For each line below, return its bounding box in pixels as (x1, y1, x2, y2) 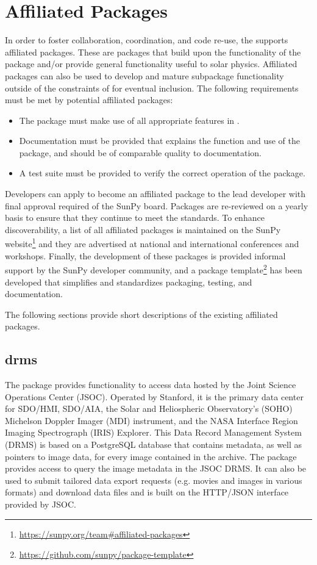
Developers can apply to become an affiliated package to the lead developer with (5, 187, 306, 200)
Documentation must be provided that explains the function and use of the (19, 134, 300, 147)
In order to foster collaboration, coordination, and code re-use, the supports (5, 34, 288, 46)
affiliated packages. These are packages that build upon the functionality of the (5, 45, 301, 58)
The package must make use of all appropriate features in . (19, 113, 240, 126)
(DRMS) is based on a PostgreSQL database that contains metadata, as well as (5, 438, 302, 451)
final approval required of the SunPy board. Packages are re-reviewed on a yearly (5, 199, 308, 212)
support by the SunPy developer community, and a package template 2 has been (5, 262, 302, 276)
